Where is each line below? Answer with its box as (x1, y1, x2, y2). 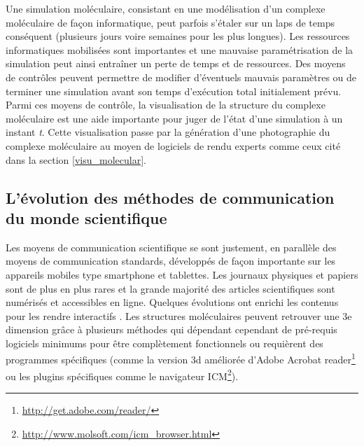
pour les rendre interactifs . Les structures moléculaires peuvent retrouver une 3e (6, 308, 352, 323)
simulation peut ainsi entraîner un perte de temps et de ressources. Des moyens (6, 56, 346, 71)
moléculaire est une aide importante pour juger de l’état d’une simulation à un (6, 111, 343, 125)
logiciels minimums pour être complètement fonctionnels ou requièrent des (6, 335, 323, 350)
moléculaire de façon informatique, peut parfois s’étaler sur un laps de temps (6, 15, 335, 29)
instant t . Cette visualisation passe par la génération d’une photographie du (6, 125, 330, 139)
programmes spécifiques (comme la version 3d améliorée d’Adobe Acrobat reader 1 (6, 350, 356, 367)
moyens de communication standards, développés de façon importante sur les (6, 253, 336, 268)
